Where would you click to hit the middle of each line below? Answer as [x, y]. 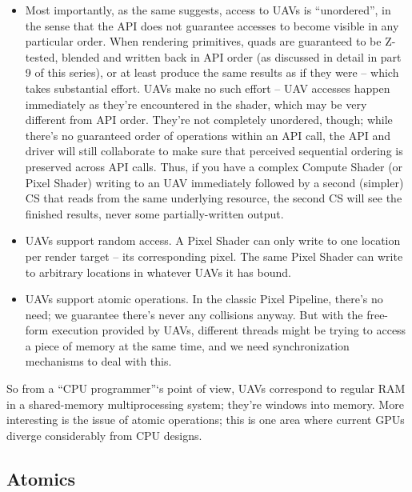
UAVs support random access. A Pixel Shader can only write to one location [213, 240]
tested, [42, 56]
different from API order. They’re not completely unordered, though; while [209, 120]
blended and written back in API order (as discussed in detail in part [231, 56]
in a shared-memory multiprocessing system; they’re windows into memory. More [205, 404]
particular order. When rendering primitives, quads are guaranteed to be [203, 41]
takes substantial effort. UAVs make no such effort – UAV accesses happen [208, 88]
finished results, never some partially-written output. [154, 213]
